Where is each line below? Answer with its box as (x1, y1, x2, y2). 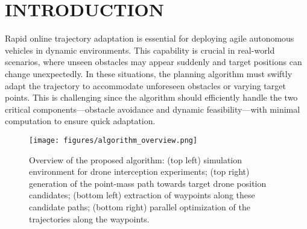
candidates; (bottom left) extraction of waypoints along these (29, 189, 255, 201)
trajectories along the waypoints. (29, 212, 150, 225)
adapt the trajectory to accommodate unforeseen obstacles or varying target (5, 79, 286, 92)
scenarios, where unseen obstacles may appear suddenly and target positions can (5, 55, 302, 68)
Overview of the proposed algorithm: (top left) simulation (29, 153, 242, 166)
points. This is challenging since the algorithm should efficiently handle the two (5, 91, 298, 104)
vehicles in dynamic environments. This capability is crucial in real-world (5, 43, 275, 56)
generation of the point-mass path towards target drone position (29, 177, 267, 189)
